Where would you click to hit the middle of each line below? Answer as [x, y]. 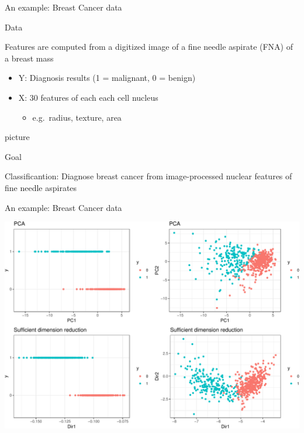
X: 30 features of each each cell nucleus [88, 97]
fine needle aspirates [41, 187]
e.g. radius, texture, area [77, 117]
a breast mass [29, 58]
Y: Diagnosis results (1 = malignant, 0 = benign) [107, 78]
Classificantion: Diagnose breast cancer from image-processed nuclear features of [148, 176]
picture [17, 137]
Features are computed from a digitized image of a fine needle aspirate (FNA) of [149, 47]
